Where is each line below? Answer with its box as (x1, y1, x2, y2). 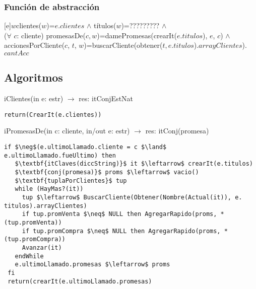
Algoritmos (4, 69, 63, 85)
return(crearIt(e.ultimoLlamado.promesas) (8, 277, 152, 285)
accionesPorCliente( (4, 40, 65, 50)
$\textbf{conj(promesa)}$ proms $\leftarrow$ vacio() (15, 169, 199, 176)
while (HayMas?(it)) (15, 185, 84, 193)
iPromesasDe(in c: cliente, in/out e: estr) (4, 125, 130, 136)
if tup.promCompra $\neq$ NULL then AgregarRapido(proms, (22, 227, 221, 235)
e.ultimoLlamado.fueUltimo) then (4, 152, 116, 159)
